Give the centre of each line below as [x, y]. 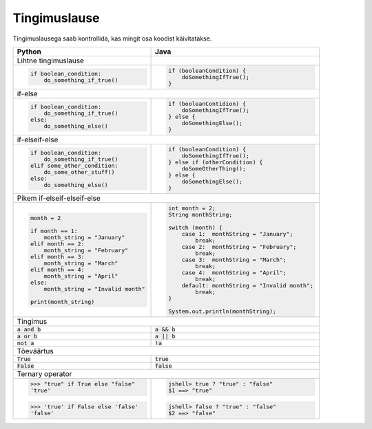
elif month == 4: [57, 269]
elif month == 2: [57, 244]
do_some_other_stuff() [79, 172]
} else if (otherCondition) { [215, 163]
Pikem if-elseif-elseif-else [59, 198]
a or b [27, 337]
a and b [29, 330]
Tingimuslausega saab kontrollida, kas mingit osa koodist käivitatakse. [112, 38]
